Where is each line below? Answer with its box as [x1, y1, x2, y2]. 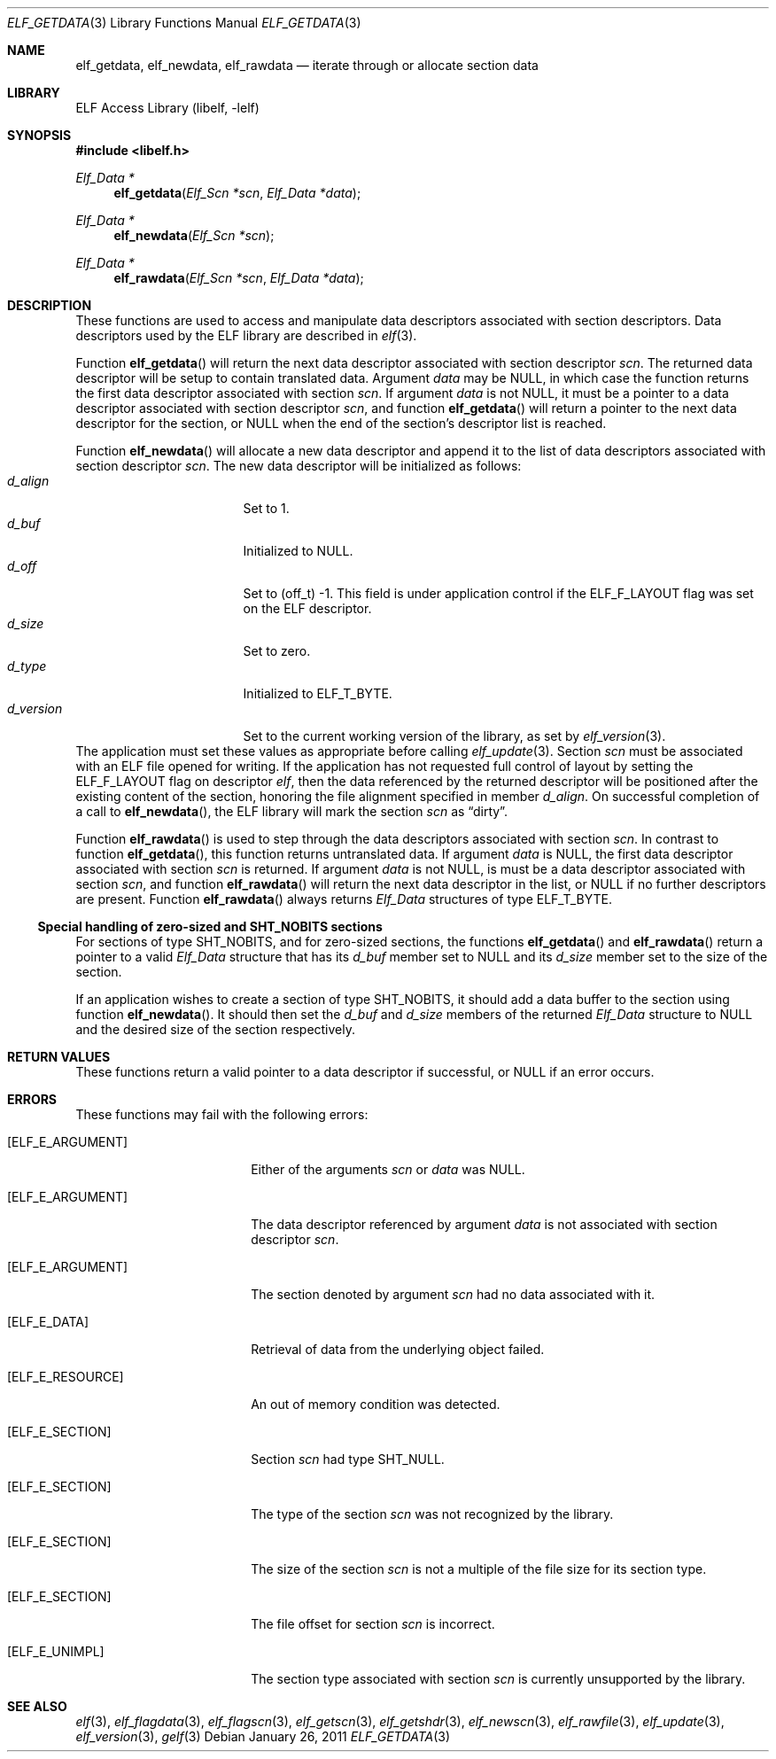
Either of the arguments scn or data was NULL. [251, 1162, 525, 1177]
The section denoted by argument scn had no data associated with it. [251, 1287, 656, 1302]
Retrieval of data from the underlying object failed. [251, 1342, 545, 1357]
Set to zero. [243, 643, 311, 658]
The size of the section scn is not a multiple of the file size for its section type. [251, 1561, 707, 1576]
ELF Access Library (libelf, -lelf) [75, 100, 260, 115]
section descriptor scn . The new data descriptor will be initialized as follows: [75, 458, 522, 473]
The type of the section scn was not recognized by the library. [251, 1506, 614, 1522]
